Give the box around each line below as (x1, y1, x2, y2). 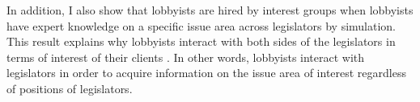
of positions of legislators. (6, 80, 133, 96)
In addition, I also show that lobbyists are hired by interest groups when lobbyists (6, 2, 414, 18)
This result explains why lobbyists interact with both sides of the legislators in (6, 33, 396, 50)
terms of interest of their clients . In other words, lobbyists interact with (6, 48, 365, 65)
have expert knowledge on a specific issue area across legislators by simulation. (6, 17, 396, 34)
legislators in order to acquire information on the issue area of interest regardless (6, 64, 406, 81)
